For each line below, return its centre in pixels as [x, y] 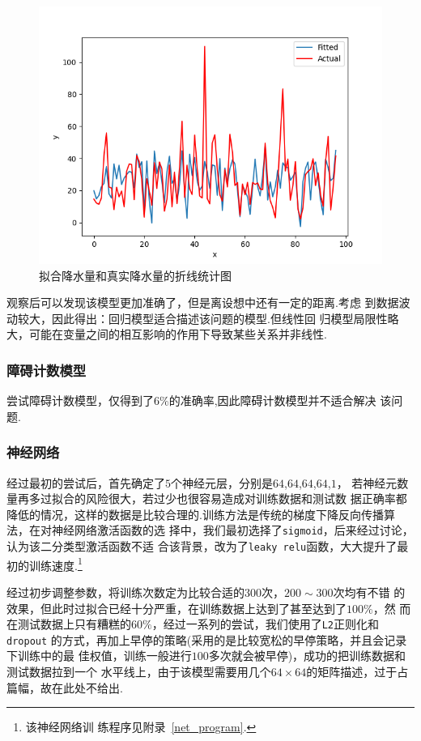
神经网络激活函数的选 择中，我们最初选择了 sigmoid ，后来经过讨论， [232, 530]
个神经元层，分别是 [222, 482]
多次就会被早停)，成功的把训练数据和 [307, 656]
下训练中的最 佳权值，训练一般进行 [99, 656]
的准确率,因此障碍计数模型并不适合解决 [272, 400]
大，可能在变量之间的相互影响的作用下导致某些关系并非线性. [167, 334]
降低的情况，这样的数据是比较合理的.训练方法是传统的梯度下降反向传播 [195, 514]
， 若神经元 [367, 482]
